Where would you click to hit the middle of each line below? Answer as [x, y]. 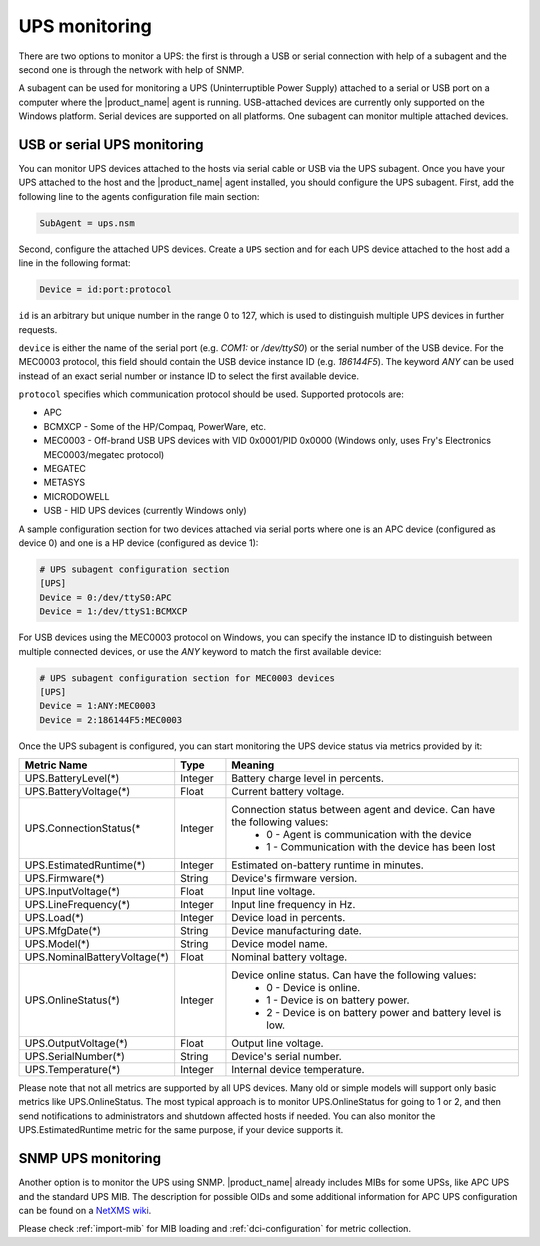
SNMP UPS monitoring [90, 1158]
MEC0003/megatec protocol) [104, 454]
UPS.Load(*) [54, 918]
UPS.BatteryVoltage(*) [77, 792]
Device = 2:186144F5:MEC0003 [111, 719]
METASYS [64, 482]
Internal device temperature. [298, 1070]
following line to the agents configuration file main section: [139, 196]
